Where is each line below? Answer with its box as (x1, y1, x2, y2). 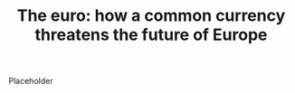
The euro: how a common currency (16, 5, 286, 26)
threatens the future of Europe (34, 24, 268, 45)
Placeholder (8, 76, 53, 87)
